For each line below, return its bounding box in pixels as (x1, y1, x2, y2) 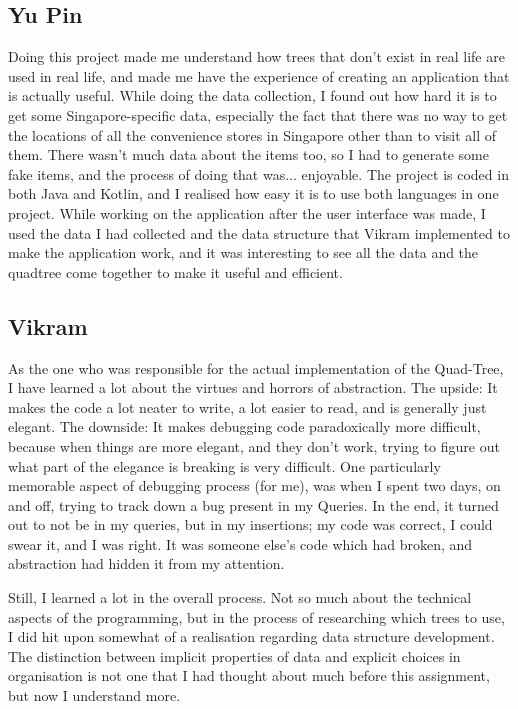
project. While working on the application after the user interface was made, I (8, 202, 486, 223)
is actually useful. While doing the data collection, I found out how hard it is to (8, 85, 497, 106)
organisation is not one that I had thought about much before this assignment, (8, 665, 490, 686)
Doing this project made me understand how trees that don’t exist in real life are (8, 46, 505, 67)
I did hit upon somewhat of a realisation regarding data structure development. (8, 626, 495, 647)
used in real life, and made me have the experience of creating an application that (8, 65, 510, 86)
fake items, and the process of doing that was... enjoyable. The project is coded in (8, 163, 509, 184)
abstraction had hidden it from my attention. (8, 553, 285, 574)
